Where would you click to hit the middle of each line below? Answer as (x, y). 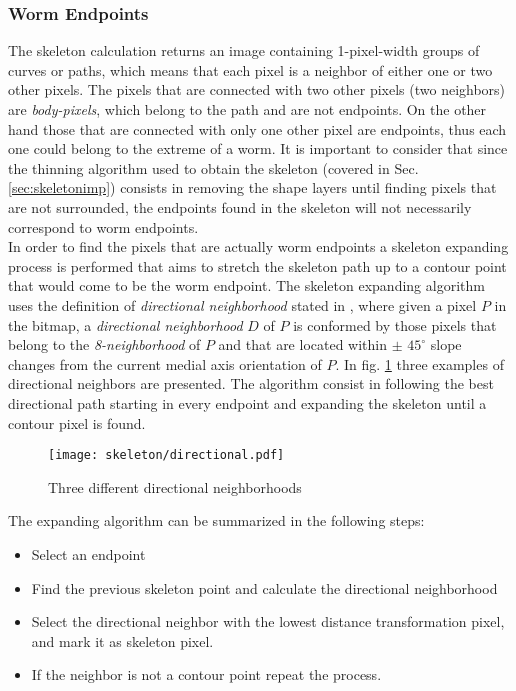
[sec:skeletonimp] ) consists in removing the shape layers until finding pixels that (252, 187)
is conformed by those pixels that (395, 324)
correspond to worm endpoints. (103, 226)
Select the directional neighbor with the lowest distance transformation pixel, (268, 621)
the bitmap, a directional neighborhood (125, 324)
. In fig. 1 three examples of (419, 363)
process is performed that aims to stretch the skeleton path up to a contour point (257, 265)
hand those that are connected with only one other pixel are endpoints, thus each (257, 128)
